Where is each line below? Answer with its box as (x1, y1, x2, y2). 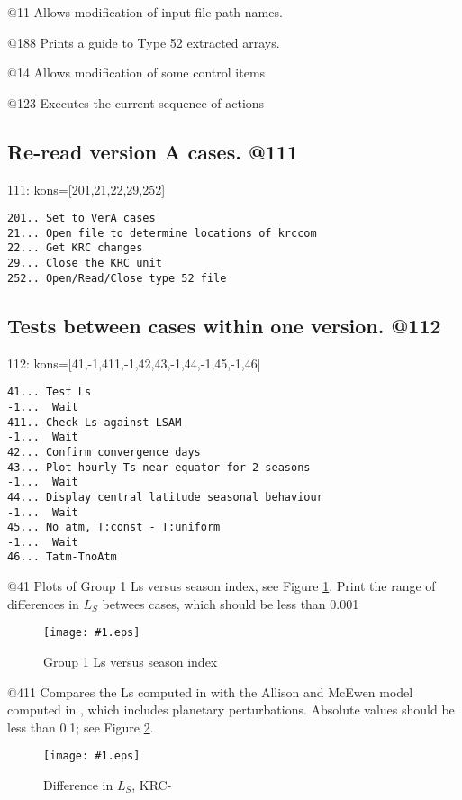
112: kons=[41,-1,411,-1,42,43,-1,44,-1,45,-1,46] (7, 353, 261, 372)
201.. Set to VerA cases (7, 212, 156, 225)
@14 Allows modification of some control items (7, 63, 266, 82)
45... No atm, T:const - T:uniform (7, 521, 221, 534)
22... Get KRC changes (7, 241, 143, 255)
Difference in (43, 776, 113, 794)
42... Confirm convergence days (7, 445, 201, 459)
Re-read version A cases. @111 (7, 137, 298, 165)
